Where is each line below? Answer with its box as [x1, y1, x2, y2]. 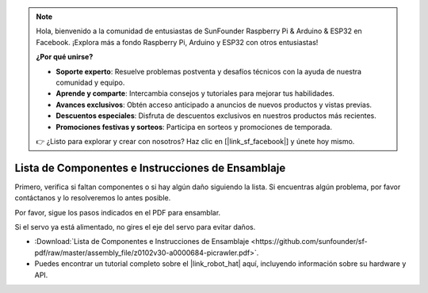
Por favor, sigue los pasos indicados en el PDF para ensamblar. [14, 207, 221, 217]
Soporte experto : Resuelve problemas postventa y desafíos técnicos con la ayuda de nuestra [55, 67, 362, 76]
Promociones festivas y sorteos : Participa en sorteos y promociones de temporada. [55, 122, 333, 131]
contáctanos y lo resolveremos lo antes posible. [14, 193, 171, 203]
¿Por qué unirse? [36, 52, 94, 62]
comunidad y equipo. [55, 78, 125, 87]
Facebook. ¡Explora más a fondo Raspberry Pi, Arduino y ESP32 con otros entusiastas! [36, 37, 319, 47]
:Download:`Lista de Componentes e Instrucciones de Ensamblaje [34, 237, 250, 246]
